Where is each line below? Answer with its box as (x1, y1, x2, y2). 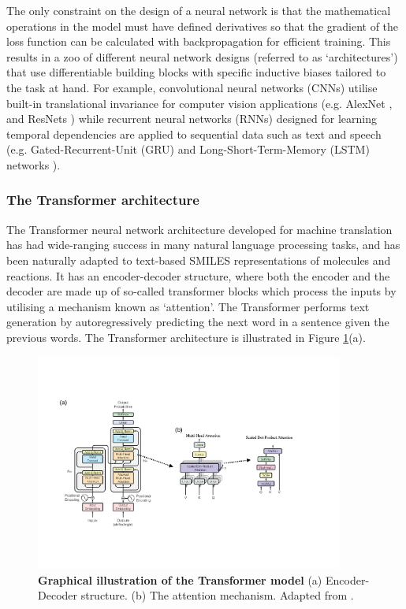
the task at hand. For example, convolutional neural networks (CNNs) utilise (6, 79, 378, 95)
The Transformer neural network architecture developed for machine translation (6, 221, 393, 237)
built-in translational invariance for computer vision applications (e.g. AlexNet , (6, 95, 393, 111)
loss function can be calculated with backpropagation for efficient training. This (6, 33, 391, 50)
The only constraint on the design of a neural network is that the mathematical (6, 2, 391, 18)
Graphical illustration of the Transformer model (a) (38, 571, 322, 588)
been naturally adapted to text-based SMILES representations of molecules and (6, 251, 391, 268)
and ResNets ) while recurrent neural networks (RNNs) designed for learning (6, 110, 378, 127)
